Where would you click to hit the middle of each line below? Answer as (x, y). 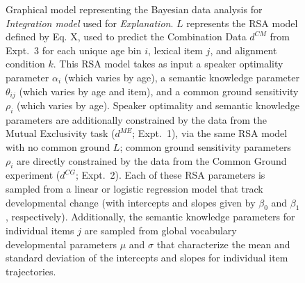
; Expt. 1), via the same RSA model (210, 133)
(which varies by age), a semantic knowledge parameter (182, 77)
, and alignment (244, 50)
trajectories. (31, 271)
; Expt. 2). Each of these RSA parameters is (171, 175)
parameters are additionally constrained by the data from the (137, 119)
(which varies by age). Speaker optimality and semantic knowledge (158, 105)
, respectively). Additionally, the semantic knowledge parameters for (150, 217)
